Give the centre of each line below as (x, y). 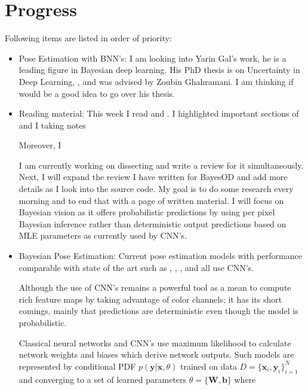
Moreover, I (40, 145)
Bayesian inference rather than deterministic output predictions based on (153, 223)
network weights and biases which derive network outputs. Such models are (156, 354)
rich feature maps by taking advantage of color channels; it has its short (150, 299)
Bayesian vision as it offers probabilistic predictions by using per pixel (147, 212)
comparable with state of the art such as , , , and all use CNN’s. (136, 267)
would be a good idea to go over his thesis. (97, 93)
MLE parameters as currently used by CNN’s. (103, 235)
